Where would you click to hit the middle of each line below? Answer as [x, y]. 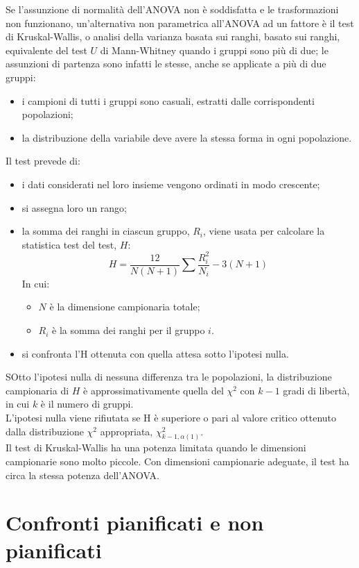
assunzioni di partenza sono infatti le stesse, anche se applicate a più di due [166, 64]
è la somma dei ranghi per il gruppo [129, 330]
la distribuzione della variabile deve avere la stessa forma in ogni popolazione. [187, 137]
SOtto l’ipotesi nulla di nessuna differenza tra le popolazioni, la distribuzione [169, 377]
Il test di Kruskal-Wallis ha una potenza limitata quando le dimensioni [156, 448]
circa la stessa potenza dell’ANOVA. [82, 475]
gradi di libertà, [316, 390]
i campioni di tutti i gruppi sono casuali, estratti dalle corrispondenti [168, 100]
